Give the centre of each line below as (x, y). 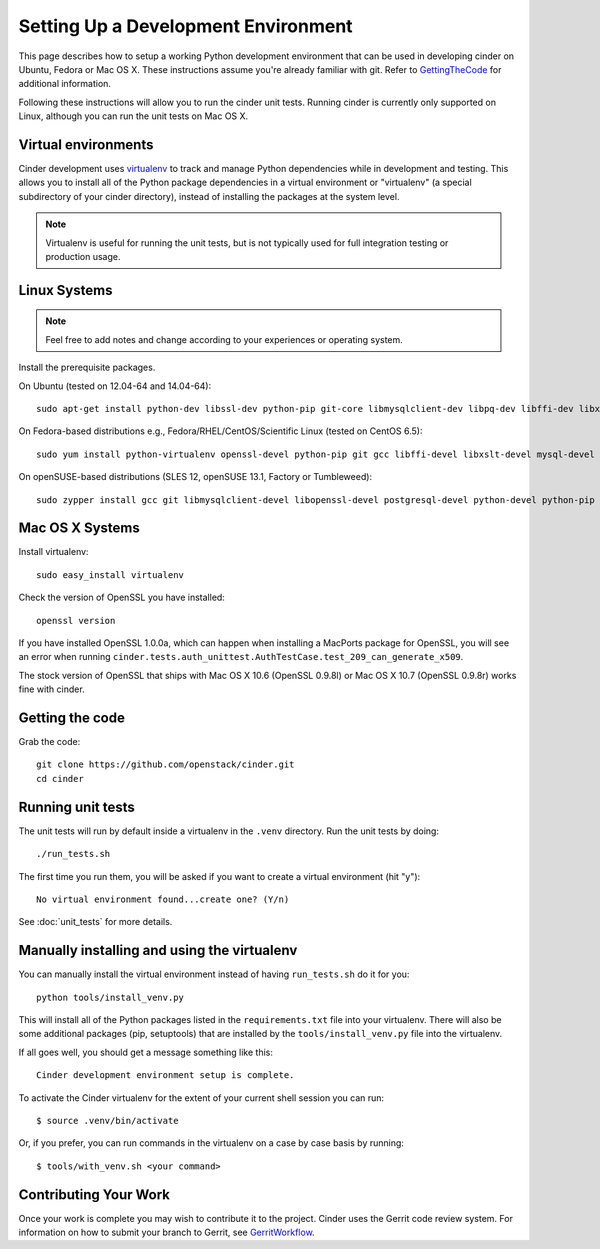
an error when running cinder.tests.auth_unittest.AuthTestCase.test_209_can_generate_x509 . (241, 657)
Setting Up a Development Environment (186, 26)
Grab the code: (49, 742)
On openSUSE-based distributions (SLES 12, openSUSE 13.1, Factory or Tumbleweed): (195, 477)
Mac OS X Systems (79, 528)
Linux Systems (65, 290)
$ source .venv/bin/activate (107, 1120)
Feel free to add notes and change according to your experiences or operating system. (224, 339)
